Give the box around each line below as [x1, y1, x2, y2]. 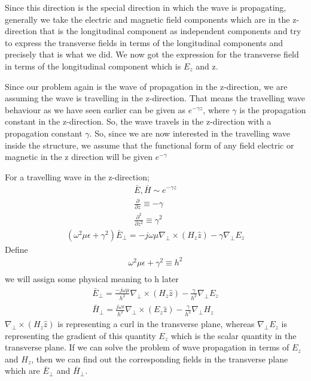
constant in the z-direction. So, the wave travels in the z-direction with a [5, 115, 272, 128]
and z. [196, 59, 218, 72]
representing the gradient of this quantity [5, 329, 156, 341]
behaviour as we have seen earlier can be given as [5, 103, 186, 116]
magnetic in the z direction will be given [5, 150, 153, 163]
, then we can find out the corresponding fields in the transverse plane [31, 352, 288, 365]
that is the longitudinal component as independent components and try [39, 25, 301, 37]
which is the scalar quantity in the [170, 329, 297, 341]
